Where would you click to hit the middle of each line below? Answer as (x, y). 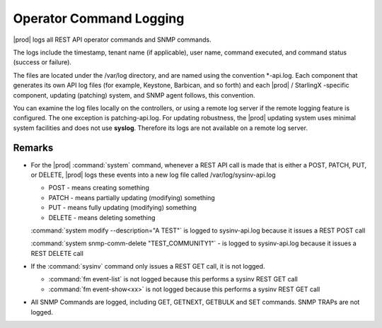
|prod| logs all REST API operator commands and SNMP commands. (112, 40)
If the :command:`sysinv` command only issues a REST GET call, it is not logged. (148, 266)
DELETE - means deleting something (102, 217)
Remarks (33, 148)
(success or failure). (42, 62)
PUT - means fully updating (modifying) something (123, 208)
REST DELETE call (57, 253)
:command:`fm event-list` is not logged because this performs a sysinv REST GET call (173, 279)
